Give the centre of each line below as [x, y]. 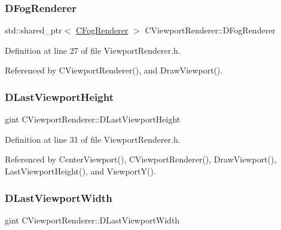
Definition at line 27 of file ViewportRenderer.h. [93, 50]
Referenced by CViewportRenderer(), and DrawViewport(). [114, 70]
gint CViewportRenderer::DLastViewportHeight [93, 119]
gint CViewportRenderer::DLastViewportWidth [92, 220]
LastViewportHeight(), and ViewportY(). [80, 171]
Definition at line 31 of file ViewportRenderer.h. [93, 139]
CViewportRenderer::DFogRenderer [210, 30]
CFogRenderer [102, 30]
